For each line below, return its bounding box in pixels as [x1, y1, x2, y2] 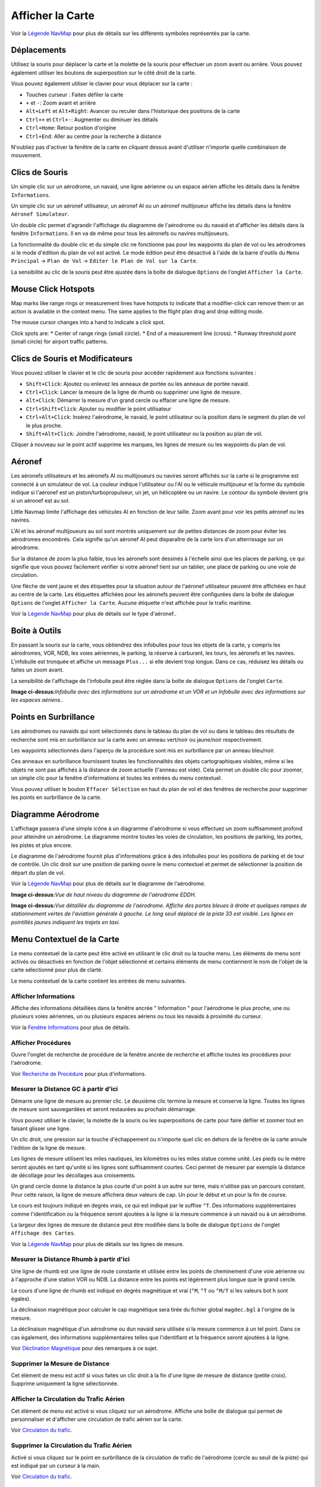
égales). [11, 1295, 31, 1302]
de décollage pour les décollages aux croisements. [11, 1172, 136, 1179]
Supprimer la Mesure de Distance [11, 1359, 110, 1367]
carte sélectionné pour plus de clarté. [11, 967, 103, 974]
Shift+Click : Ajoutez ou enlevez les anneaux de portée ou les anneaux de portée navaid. [26, 380, 250, 387]
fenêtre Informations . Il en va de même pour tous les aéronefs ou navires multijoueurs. [11, 230, 229, 237]
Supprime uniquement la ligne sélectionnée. [11, 1380, 119, 1387]
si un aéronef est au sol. [11, 497, 70, 504]
